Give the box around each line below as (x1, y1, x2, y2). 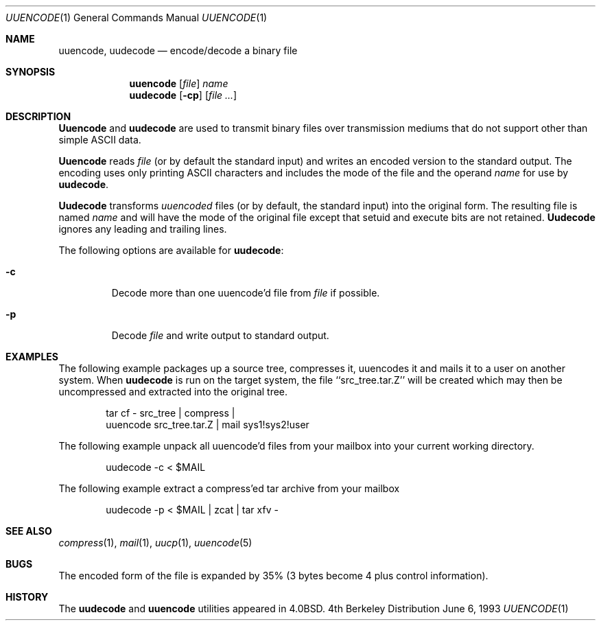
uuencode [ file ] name (129, 78, 228, 89)
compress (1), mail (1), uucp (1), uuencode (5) (58, 537, 252, 548)
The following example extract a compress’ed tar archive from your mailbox (58, 483, 400, 494)
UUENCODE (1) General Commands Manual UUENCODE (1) (5, 12, 268, 23)
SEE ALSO (5, 525, 52, 537)
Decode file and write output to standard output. (111, 329, 329, 341)
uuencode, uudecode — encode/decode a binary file (58, 45, 298, 56)
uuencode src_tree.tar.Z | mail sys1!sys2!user (106, 419, 309, 430)
